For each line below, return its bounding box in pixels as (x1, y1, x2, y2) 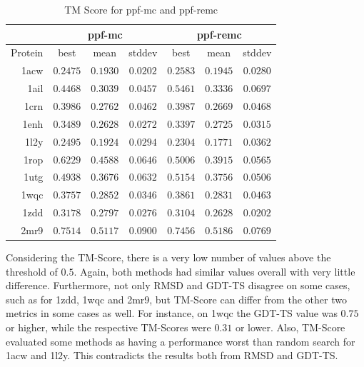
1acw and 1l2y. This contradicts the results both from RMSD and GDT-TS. (6, 348, 338, 363)
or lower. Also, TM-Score (235, 319, 345, 334)
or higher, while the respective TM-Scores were (6, 319, 211, 334)
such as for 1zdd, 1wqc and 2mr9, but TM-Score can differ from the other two (6, 291, 347, 306)
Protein (11, 45, 44, 60)
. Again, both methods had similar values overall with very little (74, 263, 355, 278)
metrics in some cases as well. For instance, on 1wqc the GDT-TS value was (6, 306, 338, 321)
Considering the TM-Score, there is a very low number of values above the (6, 249, 331, 264)
